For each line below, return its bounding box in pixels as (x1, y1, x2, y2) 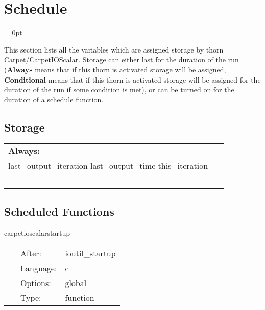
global (65, 277, 87, 289)
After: (20, 247, 41, 260)
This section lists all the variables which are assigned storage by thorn (4, 44, 224, 55)
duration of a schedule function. (4, 94, 104, 105)
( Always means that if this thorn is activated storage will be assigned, (4, 64, 226, 74)
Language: (20, 262, 57, 274)
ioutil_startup (65, 247, 116, 260)
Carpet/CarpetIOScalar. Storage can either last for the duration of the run (4, 54, 239, 65)
